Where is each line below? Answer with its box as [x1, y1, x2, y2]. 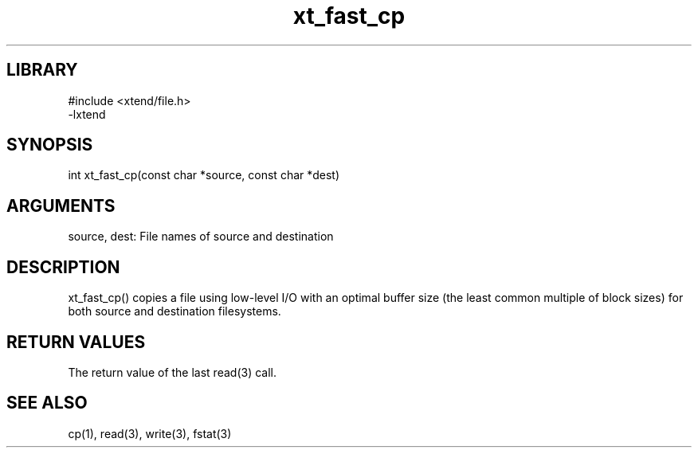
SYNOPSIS [6, 135, 93, 155]
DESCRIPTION [6, 256, 120, 277]
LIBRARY [6, 60, 78, 80]
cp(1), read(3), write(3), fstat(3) [68, 426, 232, 440]
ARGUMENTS [6, 195, 116, 216]
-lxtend [68, 107, 106, 121]
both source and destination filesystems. [68, 304, 281, 319]
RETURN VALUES [6, 331, 146, 352]
